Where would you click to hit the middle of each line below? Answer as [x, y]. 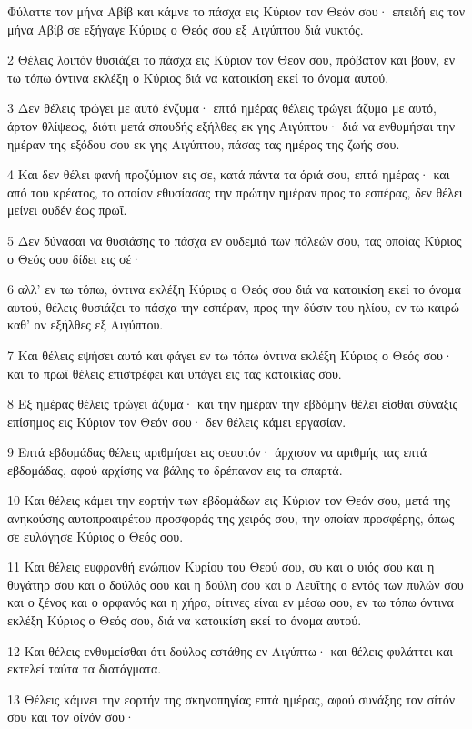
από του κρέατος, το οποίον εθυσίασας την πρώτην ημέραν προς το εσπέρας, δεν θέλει [235, 192]
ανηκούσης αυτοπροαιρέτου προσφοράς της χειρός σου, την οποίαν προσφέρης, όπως [231, 518]
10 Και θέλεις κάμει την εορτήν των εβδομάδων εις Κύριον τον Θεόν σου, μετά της [229, 500]
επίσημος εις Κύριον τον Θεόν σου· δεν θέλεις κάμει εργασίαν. [177, 421]
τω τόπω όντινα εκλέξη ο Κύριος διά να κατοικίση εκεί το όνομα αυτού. [198, 77]
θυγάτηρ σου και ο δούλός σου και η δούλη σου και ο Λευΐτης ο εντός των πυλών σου [236, 584]
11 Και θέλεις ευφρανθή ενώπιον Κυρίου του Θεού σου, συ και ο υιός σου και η [221, 567]
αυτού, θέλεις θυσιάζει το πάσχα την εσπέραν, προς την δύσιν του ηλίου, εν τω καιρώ [233, 306]
